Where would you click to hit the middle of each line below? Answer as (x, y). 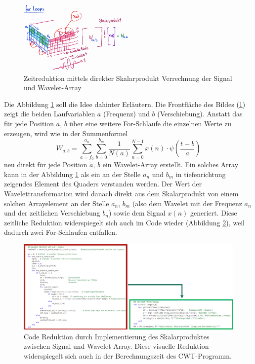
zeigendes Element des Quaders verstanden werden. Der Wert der (103, 184)
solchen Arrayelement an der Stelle (57, 203)
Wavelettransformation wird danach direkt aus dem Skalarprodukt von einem (121, 193)
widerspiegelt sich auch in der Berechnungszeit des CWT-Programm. (128, 355)
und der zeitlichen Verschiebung (52, 213)
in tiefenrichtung (201, 174)
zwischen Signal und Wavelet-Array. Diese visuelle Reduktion (116, 346)
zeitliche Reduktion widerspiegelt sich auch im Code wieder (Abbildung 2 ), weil (124, 222)
